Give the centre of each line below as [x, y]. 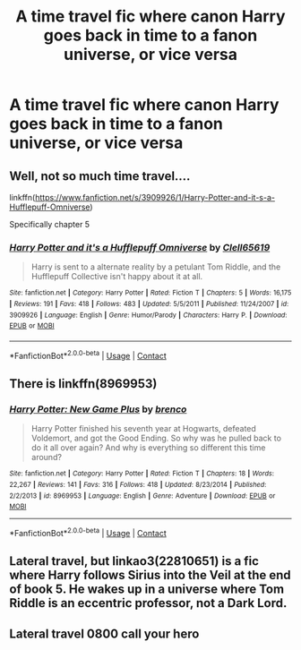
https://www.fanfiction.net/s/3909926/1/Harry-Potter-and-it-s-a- [155, 197]
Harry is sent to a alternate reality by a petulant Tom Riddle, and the [156, 267]
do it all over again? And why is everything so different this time [148, 448]
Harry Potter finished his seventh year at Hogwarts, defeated [144, 429]
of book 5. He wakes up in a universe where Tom [147, 590]
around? [47, 458]
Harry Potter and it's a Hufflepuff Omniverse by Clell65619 [140, 247]
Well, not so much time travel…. [100, 176]
